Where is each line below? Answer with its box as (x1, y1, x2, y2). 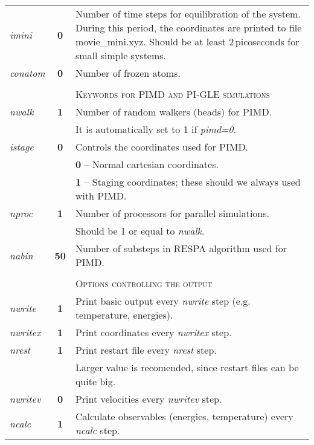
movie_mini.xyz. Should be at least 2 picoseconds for (75, 34, 300, 48)
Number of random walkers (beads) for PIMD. (75, 105, 272, 119)
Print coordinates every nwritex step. (75, 325, 232, 339)
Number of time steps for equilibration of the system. (75, 7, 301, 21)
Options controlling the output (75, 276, 213, 290)
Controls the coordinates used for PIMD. (75, 140, 249, 154)
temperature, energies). (75, 308, 173, 322)
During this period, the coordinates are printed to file (75, 21, 302, 34)
